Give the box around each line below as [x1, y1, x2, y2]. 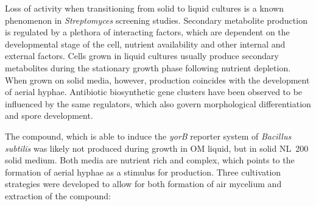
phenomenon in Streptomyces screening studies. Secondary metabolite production [5, 13, 307, 26]
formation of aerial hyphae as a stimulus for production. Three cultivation [5, 165, 281, 178]
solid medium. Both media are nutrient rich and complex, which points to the [5, 154, 295, 166]
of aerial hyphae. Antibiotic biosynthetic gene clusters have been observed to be [5, 85, 303, 98]
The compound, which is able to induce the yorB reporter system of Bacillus [5, 129, 292, 142]
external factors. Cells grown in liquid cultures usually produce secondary [5, 49, 279, 62]
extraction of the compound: [5, 189, 111, 202]
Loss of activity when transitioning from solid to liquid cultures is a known [5, 2, 284, 14]
